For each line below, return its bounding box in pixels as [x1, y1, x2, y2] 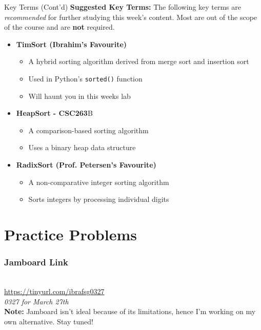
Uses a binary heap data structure [28, 142, 136, 153]
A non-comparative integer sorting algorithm [28, 176, 169, 187]
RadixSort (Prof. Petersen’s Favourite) [16, 159, 156, 170]
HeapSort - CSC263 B [16, 108, 93, 118]
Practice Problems [4, 223, 137, 244]
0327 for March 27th [4, 296, 69, 306]
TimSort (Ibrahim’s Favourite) [16, 38, 127, 49]
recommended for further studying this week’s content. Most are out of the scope [4, 11, 257, 22]
